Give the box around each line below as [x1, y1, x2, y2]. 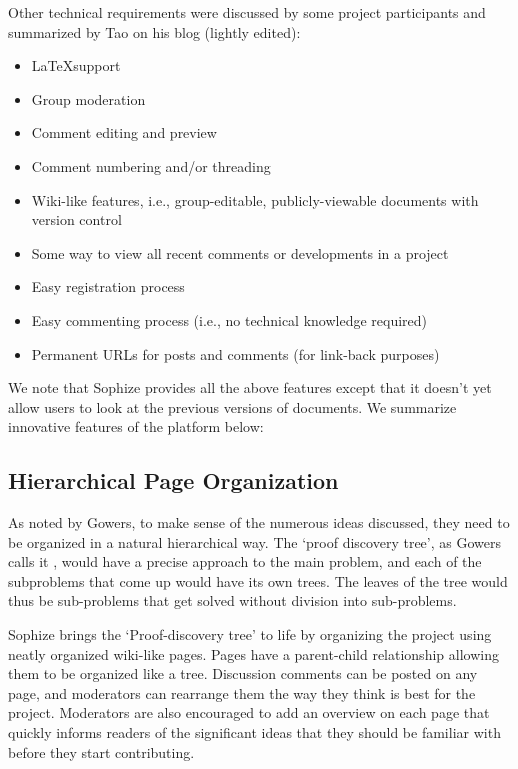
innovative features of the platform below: [8, 416, 264, 437]
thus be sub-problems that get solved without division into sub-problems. [8, 590, 457, 611]
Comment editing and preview [31, 122, 217, 143]
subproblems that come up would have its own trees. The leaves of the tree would [8, 570, 508, 591]
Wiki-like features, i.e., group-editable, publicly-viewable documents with [31, 189, 479, 210]
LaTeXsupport [31, 55, 121, 76]
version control [31, 209, 122, 230]
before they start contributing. [8, 741, 195, 762]
